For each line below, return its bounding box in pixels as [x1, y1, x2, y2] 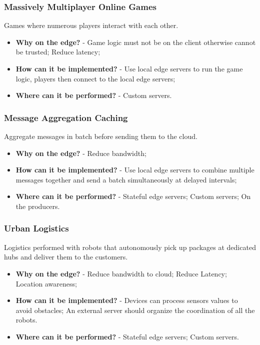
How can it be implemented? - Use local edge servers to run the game [15, 63, 243, 73]
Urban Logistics [4, 222, 69, 234]
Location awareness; [15, 278, 77, 288]
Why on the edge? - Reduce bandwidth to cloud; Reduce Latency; [15, 268, 227, 278]
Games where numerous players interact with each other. [4, 20, 178, 30]
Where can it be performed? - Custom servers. [15, 90, 172, 100]
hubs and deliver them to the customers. [4, 251, 128, 262]
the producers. [15, 200, 60, 211]
